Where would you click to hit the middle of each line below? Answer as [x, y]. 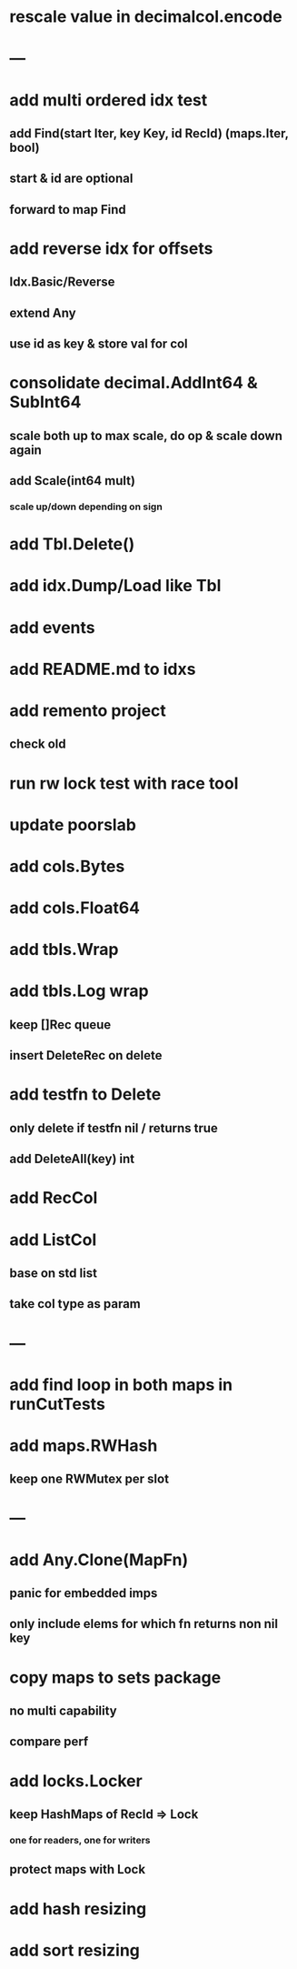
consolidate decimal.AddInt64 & [134, 383]
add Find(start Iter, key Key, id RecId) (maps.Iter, [149, 133]
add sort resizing [75, 1950]
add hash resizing [78, 1909]
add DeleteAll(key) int [72, 1159]
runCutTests [58, 1404]
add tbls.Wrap [64, 950]
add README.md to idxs [103, 669]
